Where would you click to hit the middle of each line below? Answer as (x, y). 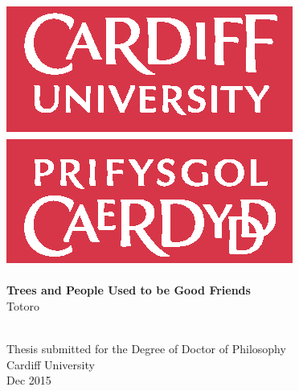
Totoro (23, 305)
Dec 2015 (29, 380)
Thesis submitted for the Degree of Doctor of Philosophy (146, 348)
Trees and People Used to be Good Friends (129, 290)
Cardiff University (51, 364)
